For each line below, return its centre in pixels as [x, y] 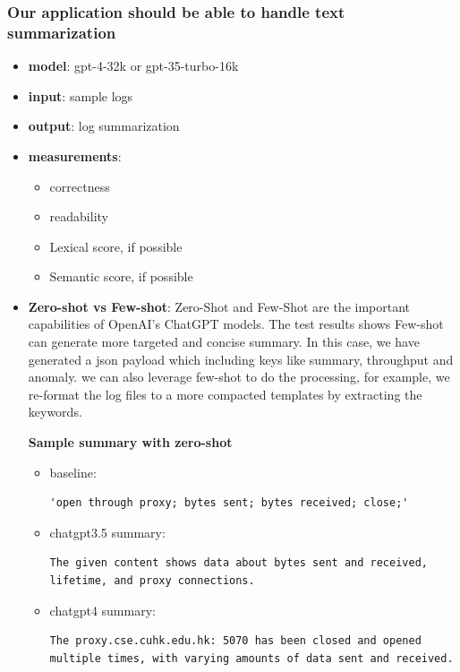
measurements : [75, 155]
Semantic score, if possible [121, 276]
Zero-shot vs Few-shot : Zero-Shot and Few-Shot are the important [219, 306]
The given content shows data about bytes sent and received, [239, 563]
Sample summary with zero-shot [130, 442]
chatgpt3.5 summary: [107, 532]
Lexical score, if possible [116, 246]
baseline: [73, 472]
